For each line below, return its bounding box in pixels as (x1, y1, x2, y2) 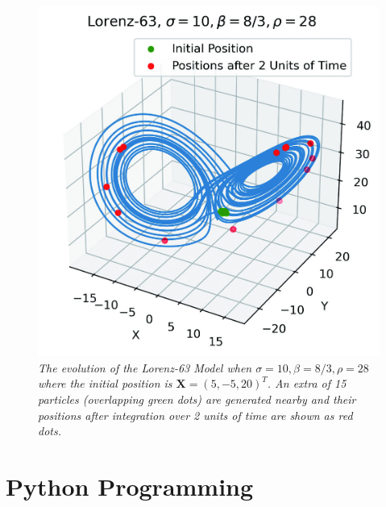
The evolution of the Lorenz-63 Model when (38, 359, 252, 376)
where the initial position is (38, 375, 172, 392)
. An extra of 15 (267, 375, 347, 392)
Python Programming (6, 469, 254, 502)
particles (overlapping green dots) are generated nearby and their (38, 390, 356, 407)
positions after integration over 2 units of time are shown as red (38, 406, 353, 423)
